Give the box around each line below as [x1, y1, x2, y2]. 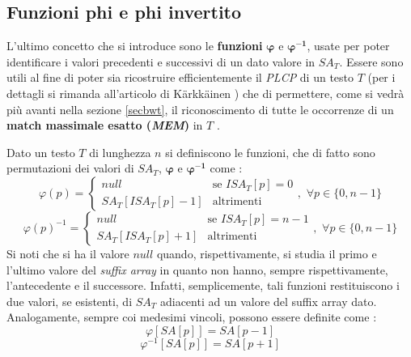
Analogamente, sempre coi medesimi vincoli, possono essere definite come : [6, 308, 377, 325]
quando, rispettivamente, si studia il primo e [156, 244, 377, 261]
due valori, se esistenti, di [6, 292, 133, 309]
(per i [367, 69, 396, 86]
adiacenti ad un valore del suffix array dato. [159, 292, 377, 309]
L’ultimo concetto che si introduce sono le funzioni [6, 37, 263, 54]
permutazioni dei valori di [6, 159, 134, 176]
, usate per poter [307, 37, 390, 54]
